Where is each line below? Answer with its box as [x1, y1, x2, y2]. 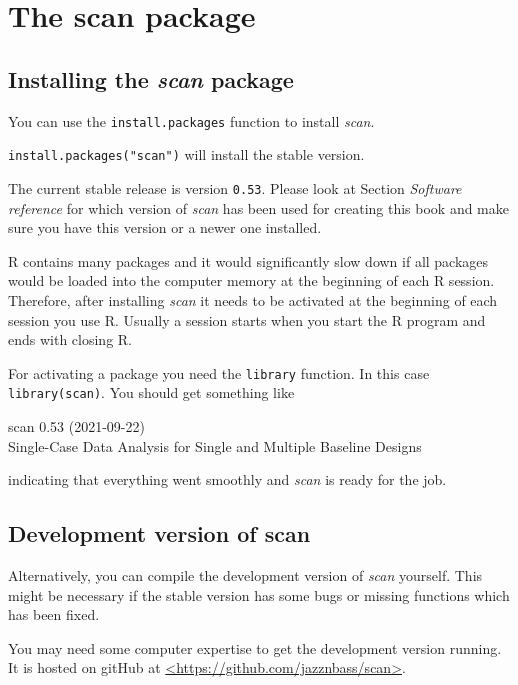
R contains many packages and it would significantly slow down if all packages [8, 250, 489, 271]
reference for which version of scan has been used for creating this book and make [8, 197, 509, 218]
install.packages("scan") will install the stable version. [8, 144, 365, 165]
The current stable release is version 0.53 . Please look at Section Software [8, 177, 462, 198]
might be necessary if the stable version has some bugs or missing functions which [8, 584, 510, 605]
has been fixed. [8, 604, 100, 625]
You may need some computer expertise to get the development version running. [8, 637, 502, 658]
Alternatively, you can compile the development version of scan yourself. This [8, 565, 483, 585]
